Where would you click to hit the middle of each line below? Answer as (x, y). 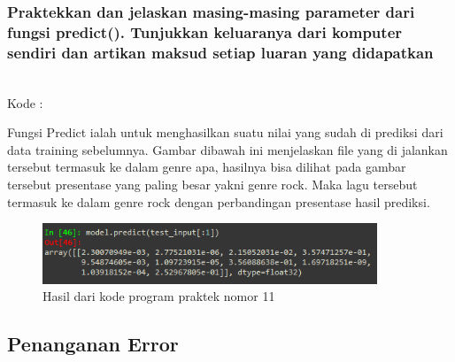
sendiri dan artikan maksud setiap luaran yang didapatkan (220, 52)
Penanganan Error (93, 344)
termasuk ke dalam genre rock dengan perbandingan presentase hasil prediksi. (219, 201)
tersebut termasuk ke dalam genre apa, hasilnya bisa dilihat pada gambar (207, 167)
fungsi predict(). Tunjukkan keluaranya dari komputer (205, 31)
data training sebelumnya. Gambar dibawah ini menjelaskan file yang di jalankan (227, 149)
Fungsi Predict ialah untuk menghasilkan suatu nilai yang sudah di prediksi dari (225, 132)
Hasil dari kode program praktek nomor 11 (159, 296)
